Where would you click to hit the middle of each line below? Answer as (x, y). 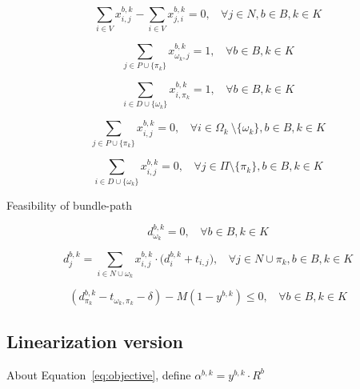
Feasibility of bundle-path (70, 205)
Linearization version (95, 341)
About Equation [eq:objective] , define (99, 374)
